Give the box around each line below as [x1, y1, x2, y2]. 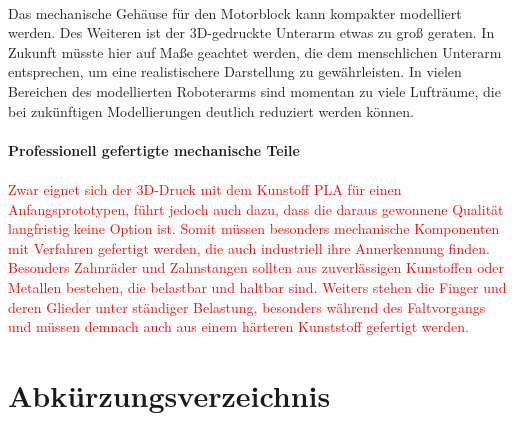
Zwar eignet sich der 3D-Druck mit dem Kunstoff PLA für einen [8, 178, 402, 199]
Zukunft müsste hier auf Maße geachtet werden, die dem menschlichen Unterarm [8, 41, 502, 62]
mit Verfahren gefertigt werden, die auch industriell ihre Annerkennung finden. [8, 237, 490, 258]
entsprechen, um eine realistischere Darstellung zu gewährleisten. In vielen [8, 61, 462, 82]
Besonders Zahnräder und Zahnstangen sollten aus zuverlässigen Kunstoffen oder [8, 257, 505, 278]
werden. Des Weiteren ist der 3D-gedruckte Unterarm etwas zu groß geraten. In [8, 22, 495, 43]
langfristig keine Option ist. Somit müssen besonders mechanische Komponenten [8, 218, 500, 239]
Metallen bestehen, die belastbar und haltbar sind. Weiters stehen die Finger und [8, 276, 507, 297]
